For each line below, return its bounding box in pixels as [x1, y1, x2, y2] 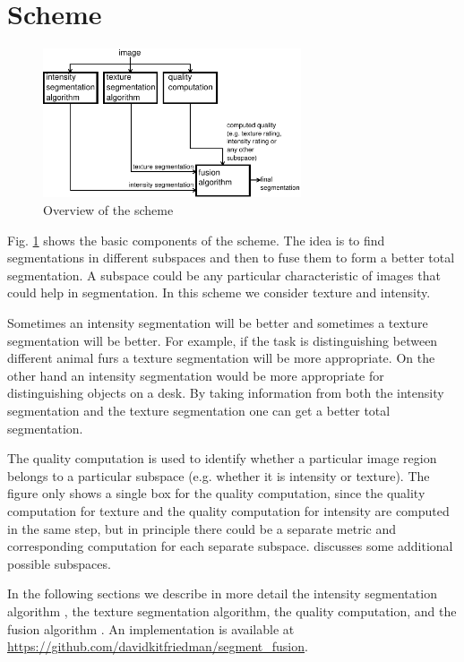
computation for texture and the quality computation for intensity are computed [7, 501, 450, 520]
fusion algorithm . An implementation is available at [7, 619, 295, 638]
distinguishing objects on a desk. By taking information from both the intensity [7, 383, 444, 402]
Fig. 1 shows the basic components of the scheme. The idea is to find [7, 230, 385, 249]
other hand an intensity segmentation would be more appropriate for [7, 365, 384, 384]
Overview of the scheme [43, 201, 174, 219]
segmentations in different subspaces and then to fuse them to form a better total [7, 248, 455, 267]
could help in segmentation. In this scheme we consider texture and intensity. [7, 283, 431, 302]
